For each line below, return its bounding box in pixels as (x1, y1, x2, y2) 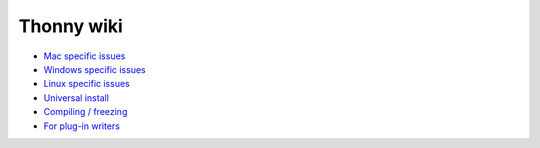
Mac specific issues (43, 50, 126, 62)
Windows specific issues (43, 63, 146, 75)
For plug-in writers (43, 120, 120, 132)
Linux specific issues (43, 78, 130, 90)
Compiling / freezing (43, 106, 128, 118)
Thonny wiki (18, 15, 124, 37)
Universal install (43, 91, 110, 104)
